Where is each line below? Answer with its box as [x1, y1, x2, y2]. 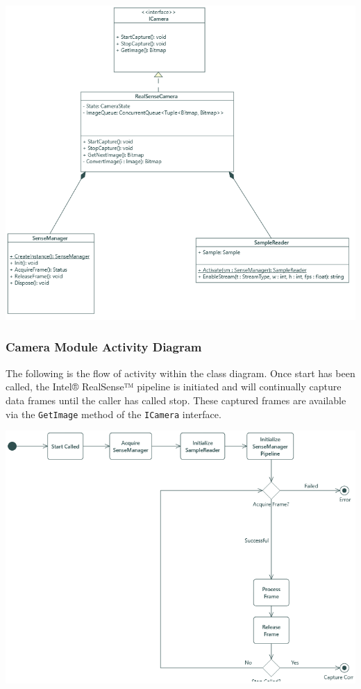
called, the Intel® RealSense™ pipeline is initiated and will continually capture [6, 379, 342, 394]
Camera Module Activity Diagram [6, 338, 202, 356]
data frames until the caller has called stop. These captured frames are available [6, 392, 346, 407]
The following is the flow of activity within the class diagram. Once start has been [6, 365, 355, 380]
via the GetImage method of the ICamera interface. [6, 406, 221, 421]
